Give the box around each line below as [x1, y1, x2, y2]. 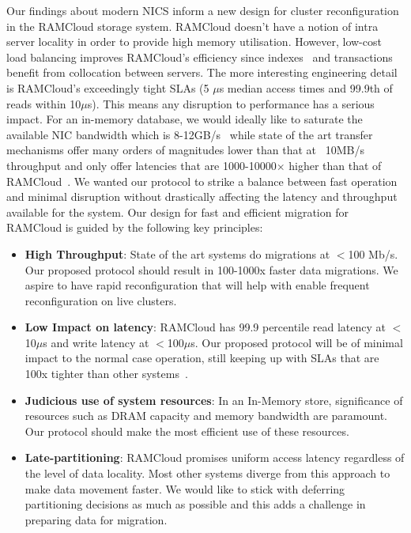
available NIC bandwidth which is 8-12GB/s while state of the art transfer [6, 126, 373, 142]
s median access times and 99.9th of [219, 79, 393, 96]
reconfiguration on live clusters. [25, 292, 177, 308]
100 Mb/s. [348, 245, 398, 262]
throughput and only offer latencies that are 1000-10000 [6, 157, 277, 173]
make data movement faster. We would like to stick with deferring [25, 480, 345, 497]
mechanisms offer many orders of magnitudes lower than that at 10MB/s [6, 142, 364, 158]
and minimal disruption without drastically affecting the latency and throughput [6, 188, 398, 205]
